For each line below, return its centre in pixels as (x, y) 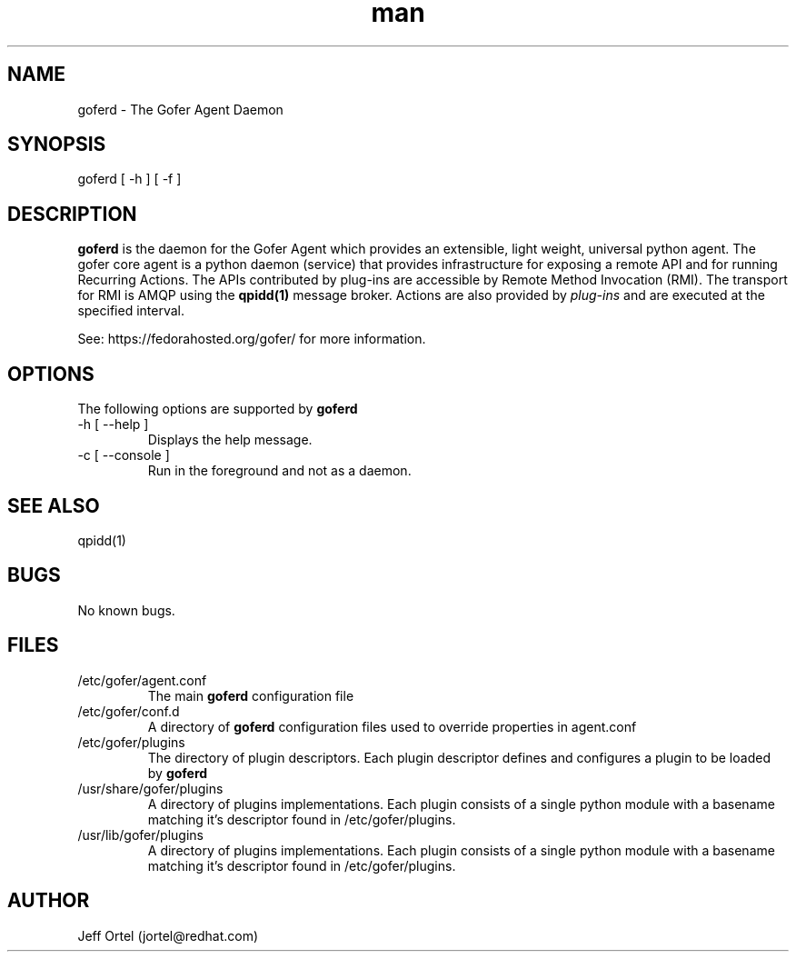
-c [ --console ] (124, 455)
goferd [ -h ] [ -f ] (129, 179)
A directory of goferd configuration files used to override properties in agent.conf (392, 726)
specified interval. (131, 311)
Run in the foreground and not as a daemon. (279, 471)
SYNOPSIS (57, 145)
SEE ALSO (54, 505)
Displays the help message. (230, 440)
